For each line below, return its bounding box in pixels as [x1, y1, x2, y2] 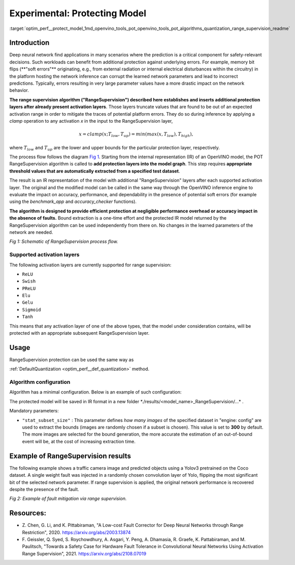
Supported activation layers [9, 251, 80, 258]
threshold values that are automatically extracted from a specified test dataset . [9, 168, 180, 174]
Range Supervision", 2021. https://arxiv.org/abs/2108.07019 [22, 550, 147, 556]
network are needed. [9, 229, 53, 235]
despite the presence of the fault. [9, 486, 80, 492]
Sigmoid [22, 307, 42, 312]
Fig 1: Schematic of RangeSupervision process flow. [9, 238, 118, 244]
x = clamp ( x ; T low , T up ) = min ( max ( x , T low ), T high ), [79, 131, 193, 138]
